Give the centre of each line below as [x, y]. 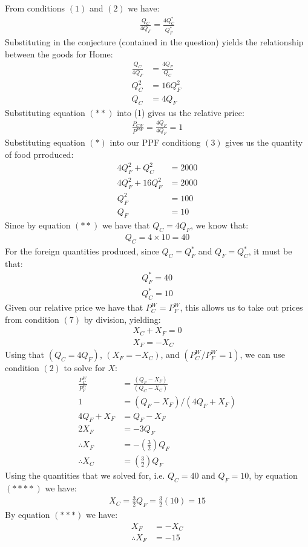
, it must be [270, 251]
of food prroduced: [39, 154]
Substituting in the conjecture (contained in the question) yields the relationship [154, 42]
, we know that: [219, 225]
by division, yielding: [122, 319]
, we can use [262, 354]
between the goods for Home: [59, 53]
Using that [25, 354]
